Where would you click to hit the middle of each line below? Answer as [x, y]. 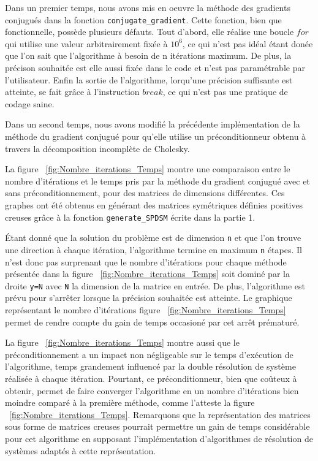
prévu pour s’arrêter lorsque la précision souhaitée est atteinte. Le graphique [149, 298]
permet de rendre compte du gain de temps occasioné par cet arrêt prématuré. [152, 322]
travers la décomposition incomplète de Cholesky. [97, 148]
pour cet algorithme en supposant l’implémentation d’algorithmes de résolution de [159, 438]
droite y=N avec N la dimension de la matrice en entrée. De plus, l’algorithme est [155, 285]
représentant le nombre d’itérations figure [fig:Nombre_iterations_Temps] [146, 309]
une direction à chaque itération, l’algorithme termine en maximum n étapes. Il [153, 249]
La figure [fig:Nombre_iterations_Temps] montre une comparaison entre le [148, 169]
